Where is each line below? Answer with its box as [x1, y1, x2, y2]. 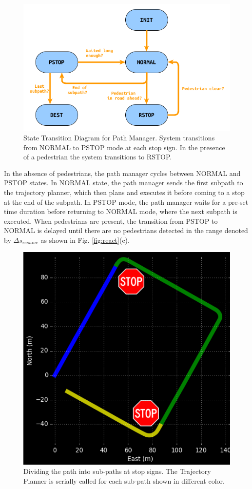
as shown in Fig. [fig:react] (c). [40, 235, 130, 245]
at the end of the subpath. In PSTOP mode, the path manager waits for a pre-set [4, 196, 249, 207]
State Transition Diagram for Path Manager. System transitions [23, 133, 215, 143]
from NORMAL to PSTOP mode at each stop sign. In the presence [23, 142, 225, 152]
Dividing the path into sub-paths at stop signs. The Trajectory [23, 466, 211, 476]
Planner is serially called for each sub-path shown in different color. [23, 475, 225, 486]
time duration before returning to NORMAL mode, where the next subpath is [4, 206, 237, 216]
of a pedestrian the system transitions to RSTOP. [23, 152, 172, 162]
